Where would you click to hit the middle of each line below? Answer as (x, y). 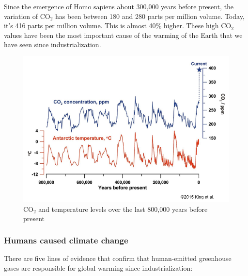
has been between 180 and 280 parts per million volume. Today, (150, 16)
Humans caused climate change (66, 240)
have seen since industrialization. (53, 44)
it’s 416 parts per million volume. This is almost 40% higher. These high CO (118, 26)
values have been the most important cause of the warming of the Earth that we (123, 35)
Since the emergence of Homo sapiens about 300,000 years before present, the (119, 6)
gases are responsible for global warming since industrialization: (98, 267)
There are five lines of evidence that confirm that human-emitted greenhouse (118, 258)
